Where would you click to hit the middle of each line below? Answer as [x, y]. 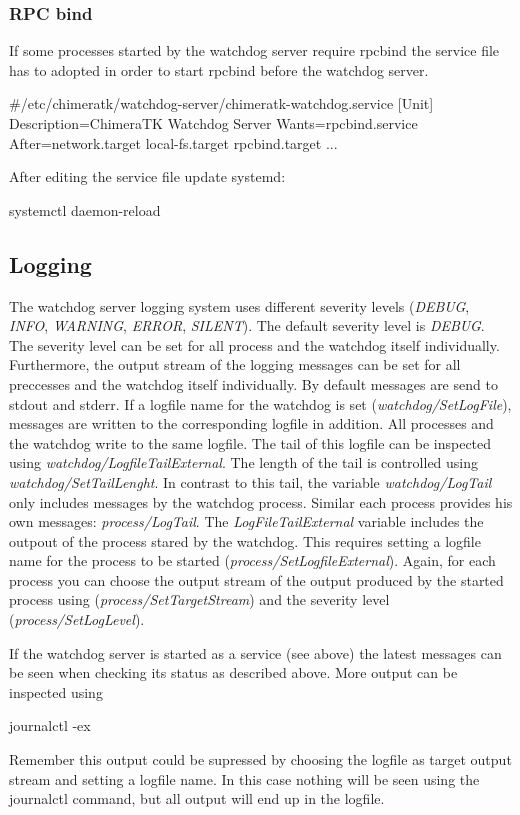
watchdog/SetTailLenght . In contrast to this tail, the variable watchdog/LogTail [250, 481]
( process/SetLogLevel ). [77, 619]
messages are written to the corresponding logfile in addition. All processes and [251, 423]
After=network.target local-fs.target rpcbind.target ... [173, 142]
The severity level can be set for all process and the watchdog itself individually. [254, 344]
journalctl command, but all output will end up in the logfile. [197, 798]
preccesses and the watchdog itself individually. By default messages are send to [253, 383]
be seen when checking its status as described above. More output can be [233, 672]
